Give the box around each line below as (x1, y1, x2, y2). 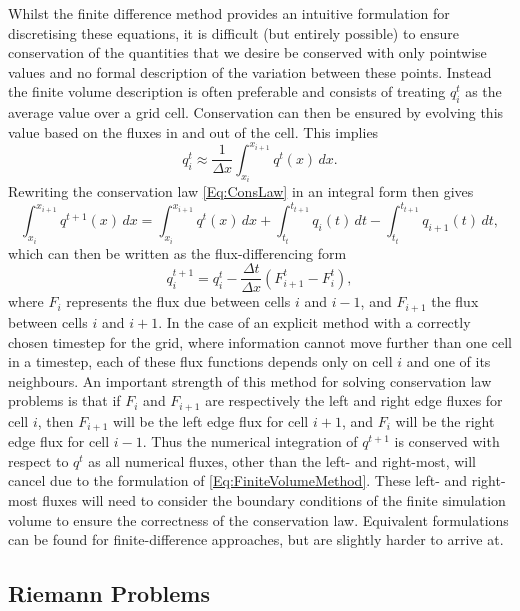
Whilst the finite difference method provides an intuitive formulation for (8, 3, 450, 23)
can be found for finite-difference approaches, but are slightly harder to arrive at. (8, 529, 504, 550)
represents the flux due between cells (66, 291, 291, 312)
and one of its (406, 351, 491, 372)
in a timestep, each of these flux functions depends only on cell (8, 351, 393, 372)
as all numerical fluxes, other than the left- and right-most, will (88, 450, 476, 471)
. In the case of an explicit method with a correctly (158, 311, 471, 332)
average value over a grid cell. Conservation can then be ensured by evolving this (8, 102, 504, 123)
